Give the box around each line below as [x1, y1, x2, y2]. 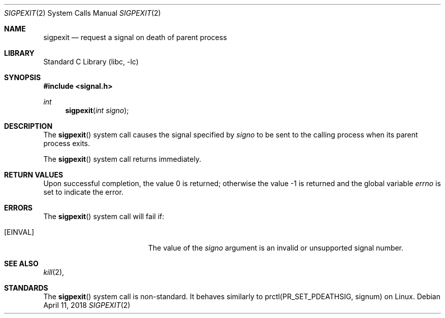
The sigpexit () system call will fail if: [43, 212, 165, 221]
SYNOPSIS [4, 73, 41, 82]
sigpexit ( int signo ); [65, 106, 129, 115]
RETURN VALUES [4, 170, 63, 179]
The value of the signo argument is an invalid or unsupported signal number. [148, 243, 404, 252]
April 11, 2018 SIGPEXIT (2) [43, 301, 131, 309]
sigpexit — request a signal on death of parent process [43, 33, 227, 42]
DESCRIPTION [4, 122, 53, 130]
